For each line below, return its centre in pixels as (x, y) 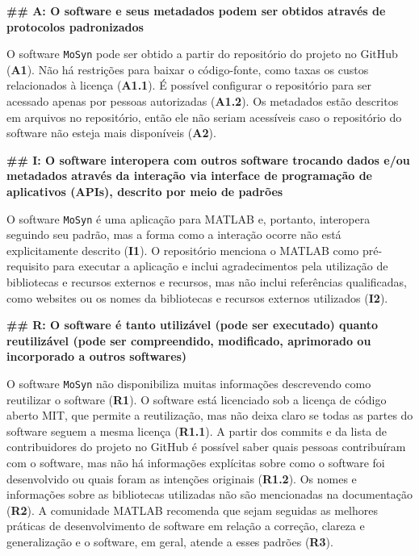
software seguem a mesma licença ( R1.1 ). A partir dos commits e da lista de (197, 431)
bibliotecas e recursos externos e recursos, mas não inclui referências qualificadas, (207, 282)
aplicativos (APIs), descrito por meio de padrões (145, 191)
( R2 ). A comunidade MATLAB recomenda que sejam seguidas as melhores (192, 510)
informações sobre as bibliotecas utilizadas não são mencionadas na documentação (210, 494)
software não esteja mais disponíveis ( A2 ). (111, 133)
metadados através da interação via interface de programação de (189, 176)
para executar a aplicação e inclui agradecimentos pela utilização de (220, 266)
